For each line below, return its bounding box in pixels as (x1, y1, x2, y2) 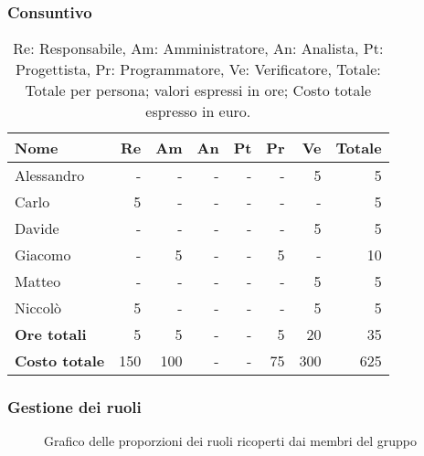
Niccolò (15, 297, 62, 319)
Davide (15, 217, 59, 239)
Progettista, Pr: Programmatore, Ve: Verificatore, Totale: (15, 58, 381, 80)
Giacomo (15, 244, 71, 266)
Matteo (15, 270, 61, 292)
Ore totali (15, 323, 87, 345)
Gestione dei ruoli (7, 396, 142, 419)
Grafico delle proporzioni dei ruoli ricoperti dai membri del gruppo (44, 431, 418, 451)
